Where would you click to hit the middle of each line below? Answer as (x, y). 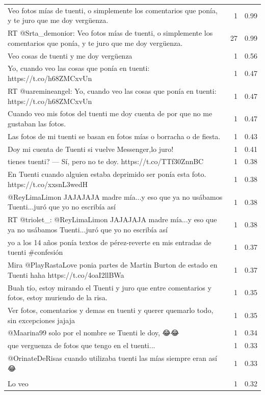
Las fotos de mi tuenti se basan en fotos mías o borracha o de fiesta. (114, 136)
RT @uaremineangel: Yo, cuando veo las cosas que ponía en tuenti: (112, 90)
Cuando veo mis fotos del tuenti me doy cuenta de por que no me (110, 113)
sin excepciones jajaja (41, 320)
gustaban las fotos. (37, 123)
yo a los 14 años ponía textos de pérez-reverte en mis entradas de (110, 242)
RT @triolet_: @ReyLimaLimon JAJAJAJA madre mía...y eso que (112, 219)
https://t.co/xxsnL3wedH (48, 184)
